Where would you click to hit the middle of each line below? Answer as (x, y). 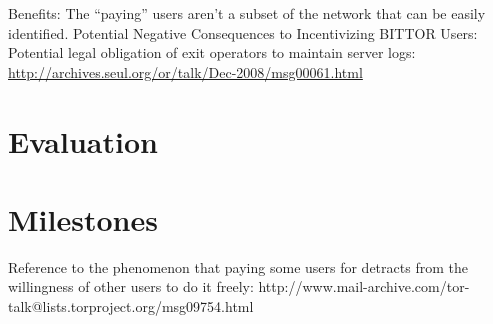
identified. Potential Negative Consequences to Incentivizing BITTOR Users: (243, 32)
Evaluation (83, 140)
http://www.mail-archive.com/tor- (364, 286)
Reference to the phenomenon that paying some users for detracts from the (238, 266)
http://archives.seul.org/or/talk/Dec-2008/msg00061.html (185, 71)
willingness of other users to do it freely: (131, 286)
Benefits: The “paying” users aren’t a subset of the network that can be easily (247, 13)
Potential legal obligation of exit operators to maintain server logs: (212, 52)
